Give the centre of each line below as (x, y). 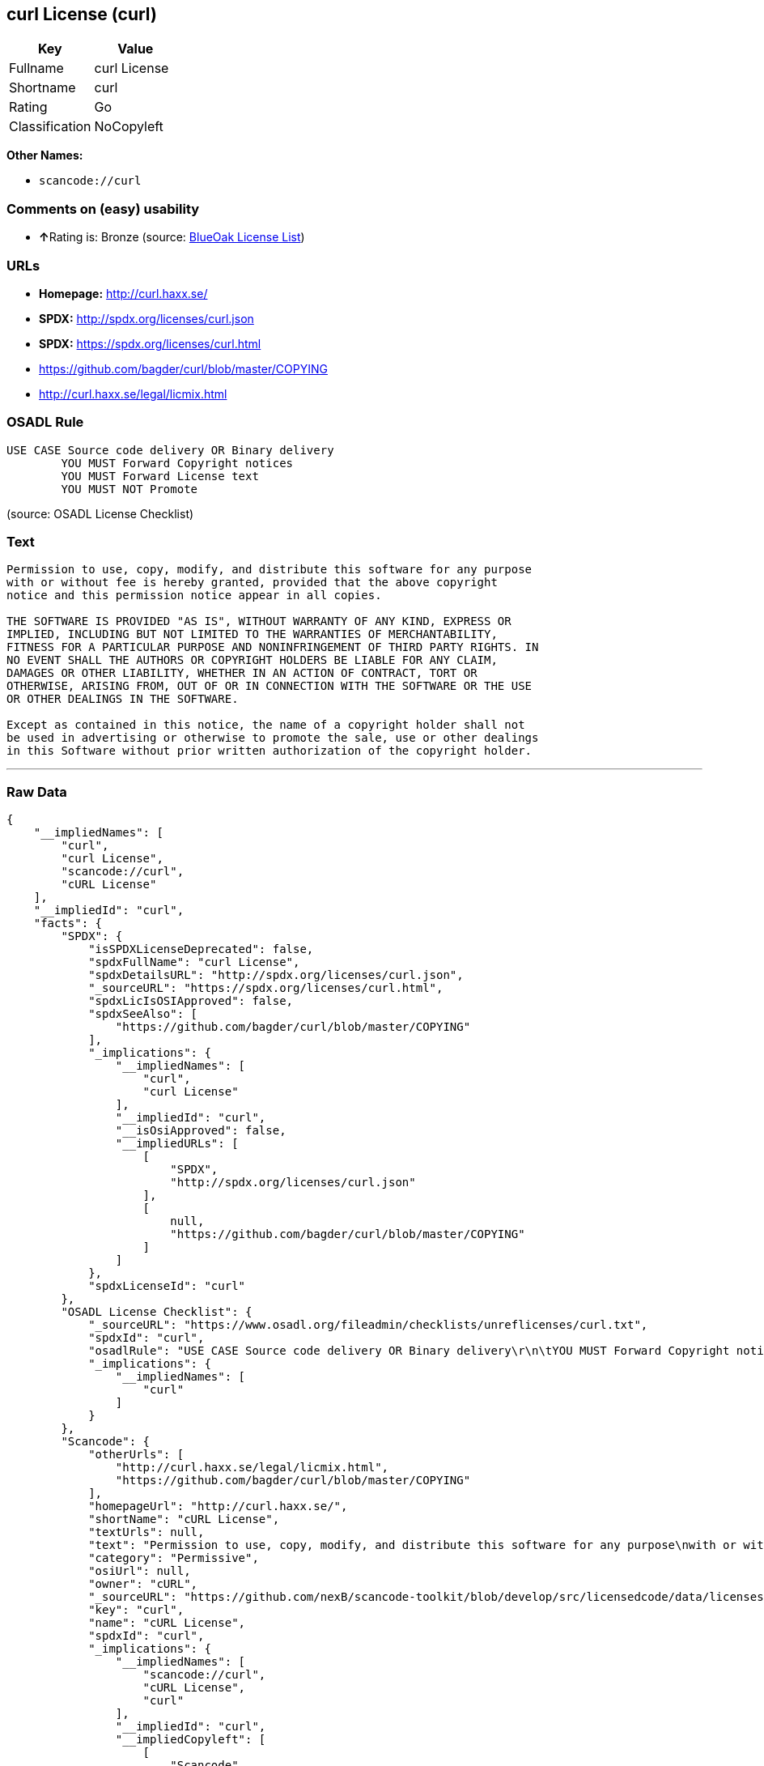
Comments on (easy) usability (103, 209)
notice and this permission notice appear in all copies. (194, 596)
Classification (50, 127)
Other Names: (45, 155)
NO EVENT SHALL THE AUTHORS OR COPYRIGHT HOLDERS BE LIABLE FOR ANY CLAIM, (252, 660)
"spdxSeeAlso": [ (143, 1014)
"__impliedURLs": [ (177, 1144)
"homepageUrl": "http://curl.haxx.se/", (218, 1506)
